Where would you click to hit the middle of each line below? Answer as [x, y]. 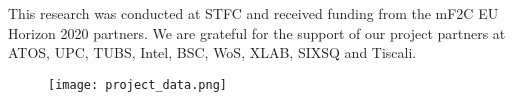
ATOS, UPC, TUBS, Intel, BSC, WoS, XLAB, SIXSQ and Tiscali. [212, 52]
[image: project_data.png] [137, 84]
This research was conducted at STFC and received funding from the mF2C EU [253, 13]
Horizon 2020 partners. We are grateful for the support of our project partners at [257, 32]
